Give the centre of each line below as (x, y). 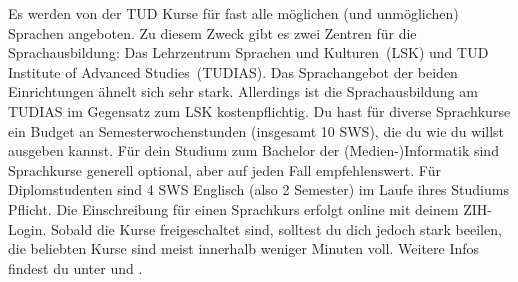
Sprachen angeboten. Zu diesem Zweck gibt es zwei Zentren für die (212, 32)
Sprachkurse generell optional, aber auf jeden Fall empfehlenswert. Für (224, 169)
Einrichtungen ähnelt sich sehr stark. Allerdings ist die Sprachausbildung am (243, 91)
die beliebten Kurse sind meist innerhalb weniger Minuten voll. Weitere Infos (244, 248)
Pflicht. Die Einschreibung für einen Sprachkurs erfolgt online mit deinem (233, 208)
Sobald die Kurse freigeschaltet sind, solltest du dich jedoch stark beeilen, (276, 228)
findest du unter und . (75, 267)
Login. (27, 228)
